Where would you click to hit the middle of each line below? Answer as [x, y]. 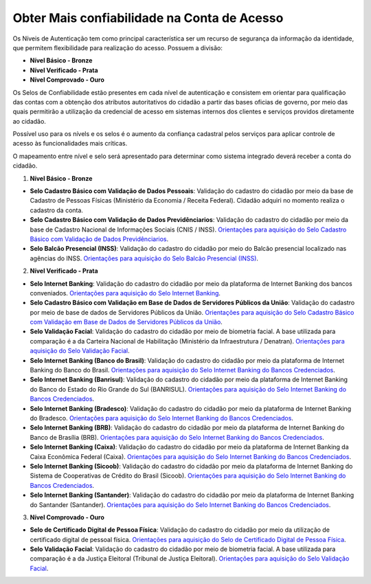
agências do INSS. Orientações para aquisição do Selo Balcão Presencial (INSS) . [144, 258]
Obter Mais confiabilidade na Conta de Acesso [148, 18]
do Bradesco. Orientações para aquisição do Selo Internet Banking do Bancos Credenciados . [161, 418]
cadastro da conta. [57, 210]
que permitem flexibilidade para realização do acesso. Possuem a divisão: [117, 47]
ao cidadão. [29, 121]
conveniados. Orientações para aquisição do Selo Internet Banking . [125, 293]
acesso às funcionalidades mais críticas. [70, 144]
